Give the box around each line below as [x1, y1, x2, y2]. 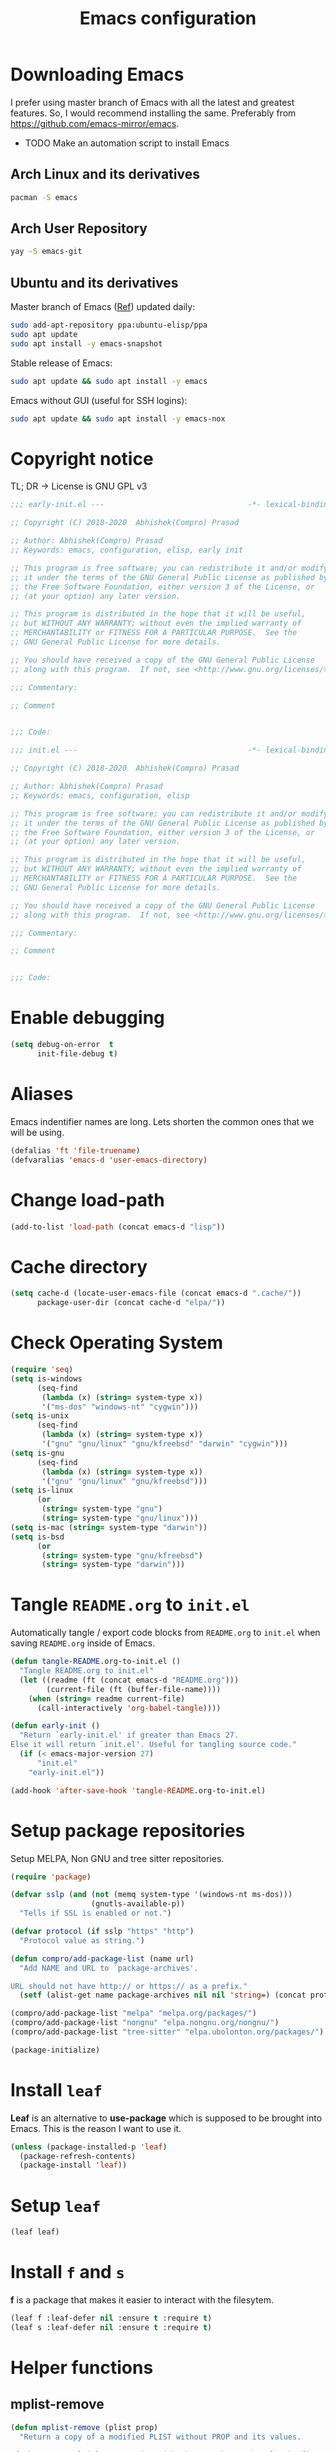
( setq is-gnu [10, 1448, 65, 1458]
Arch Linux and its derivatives [10, 166, 200, 183]
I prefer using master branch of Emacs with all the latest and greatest [10, 96, 295, 108]
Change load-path [10, 1188, 165, 1211]
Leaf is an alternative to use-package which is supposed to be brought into [10, 2112, 323, 2124]
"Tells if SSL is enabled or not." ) [19, 1908, 172, 1919]
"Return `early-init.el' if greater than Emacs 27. [19, 1730, 240, 1741]
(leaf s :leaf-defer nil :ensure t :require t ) [10, 2322, 213, 2332]
